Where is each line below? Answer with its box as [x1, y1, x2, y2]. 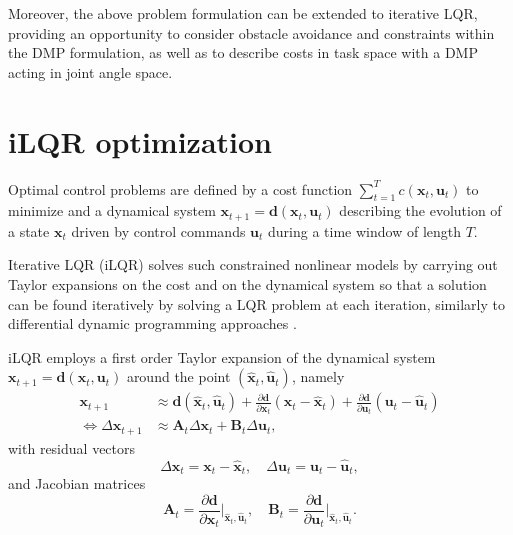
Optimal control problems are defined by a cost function [8, 178, 353, 199]
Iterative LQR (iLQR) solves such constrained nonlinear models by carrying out [8, 254, 498, 275]
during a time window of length [268, 220, 461, 241]
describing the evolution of [339, 200, 502, 221]
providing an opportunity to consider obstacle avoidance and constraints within [8, 22, 495, 43]
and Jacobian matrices [8, 473, 146, 494]
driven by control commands [71, 220, 246, 241]
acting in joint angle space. [8, 61, 173, 82]
